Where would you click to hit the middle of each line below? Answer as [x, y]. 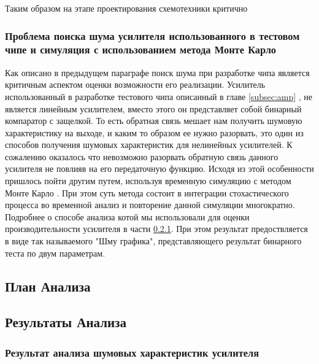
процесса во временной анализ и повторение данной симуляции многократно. [150, 205]
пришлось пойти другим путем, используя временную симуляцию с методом [148, 181]
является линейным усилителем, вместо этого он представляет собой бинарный [153, 108]
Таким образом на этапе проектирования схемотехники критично [126, 8]
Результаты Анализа [66, 322]
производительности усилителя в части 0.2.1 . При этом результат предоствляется [156, 229]
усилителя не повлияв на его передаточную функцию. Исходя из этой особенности [159, 168]
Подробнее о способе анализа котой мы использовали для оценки [127, 216]
